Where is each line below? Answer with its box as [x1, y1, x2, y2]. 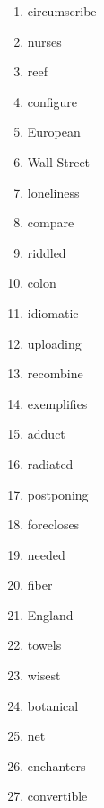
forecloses [27, 515, 80, 534]
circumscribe [27, 2, 97, 20]
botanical [27, 696, 79, 715]
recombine [27, 364, 83, 383]
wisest [27, 666, 61, 685]
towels [27, 635, 62, 654]
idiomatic [27, 303, 79, 322]
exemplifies [27, 394, 88, 413]
